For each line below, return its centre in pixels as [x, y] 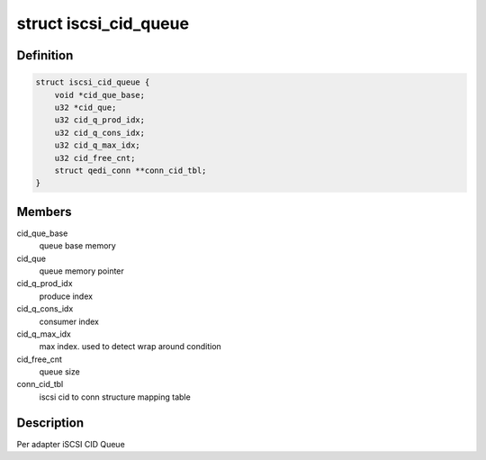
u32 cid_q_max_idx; [98, 145]
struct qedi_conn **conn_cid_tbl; [130, 170]
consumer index [69, 321]
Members [44, 212]
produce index [66, 296]
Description [50, 423]
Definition [45, 55]
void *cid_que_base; [100, 95]
